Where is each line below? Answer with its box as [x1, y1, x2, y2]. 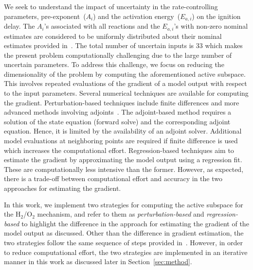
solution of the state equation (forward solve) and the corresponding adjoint [4, 116, 231, 126]
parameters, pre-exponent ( [4, 11, 86, 21]
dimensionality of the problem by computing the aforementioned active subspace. [4, 68, 246, 79]
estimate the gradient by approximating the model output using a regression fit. [4, 154, 242, 165]
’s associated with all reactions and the [44, 21, 160, 31]
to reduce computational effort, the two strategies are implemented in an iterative [4, 247, 248, 257]
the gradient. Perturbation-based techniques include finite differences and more [4, 97, 239, 107]
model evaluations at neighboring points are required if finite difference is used [4, 135, 238, 146]
